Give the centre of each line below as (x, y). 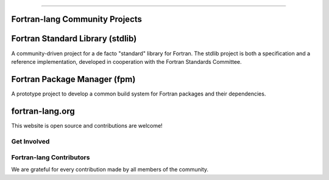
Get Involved (30, 141)
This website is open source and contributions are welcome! (87, 125)
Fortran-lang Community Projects (77, 19)
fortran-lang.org (43, 111)
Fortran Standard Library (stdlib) (74, 39)
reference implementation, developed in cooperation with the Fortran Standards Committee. (126, 61)
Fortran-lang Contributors (51, 157)
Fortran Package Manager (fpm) (73, 79)
